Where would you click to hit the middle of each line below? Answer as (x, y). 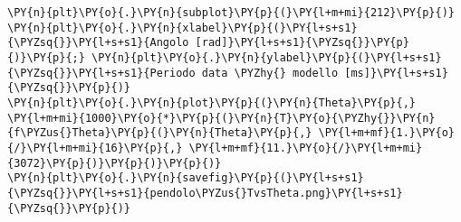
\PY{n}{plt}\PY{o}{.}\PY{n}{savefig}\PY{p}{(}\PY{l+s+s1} (186, 178)
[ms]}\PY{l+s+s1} (396, 73)
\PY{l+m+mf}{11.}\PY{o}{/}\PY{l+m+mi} (306, 148)
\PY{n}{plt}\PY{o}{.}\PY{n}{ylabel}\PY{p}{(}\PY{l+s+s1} (267, 57)
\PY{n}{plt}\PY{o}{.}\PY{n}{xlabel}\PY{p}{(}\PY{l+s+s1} (182, 28)
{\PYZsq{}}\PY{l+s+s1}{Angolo (98, 43)
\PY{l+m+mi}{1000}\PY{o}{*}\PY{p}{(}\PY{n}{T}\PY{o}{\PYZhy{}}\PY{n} (221, 118)
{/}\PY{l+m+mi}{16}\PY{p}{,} (95, 148)
